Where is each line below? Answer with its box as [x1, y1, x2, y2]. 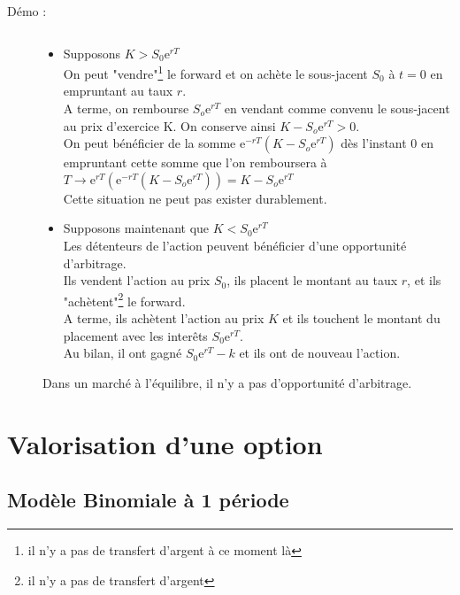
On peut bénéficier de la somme [63, 134, 236, 152]
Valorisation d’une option [7, 425, 323, 461]
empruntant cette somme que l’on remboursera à [63, 153, 327, 172]
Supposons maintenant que [63, 219, 210, 237]
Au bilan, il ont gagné [63, 344, 182, 362]
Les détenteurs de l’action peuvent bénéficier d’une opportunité [63, 236, 407, 254]
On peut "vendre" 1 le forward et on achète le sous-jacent [63, 62, 368, 82]
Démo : [7, 2, 47, 19]
